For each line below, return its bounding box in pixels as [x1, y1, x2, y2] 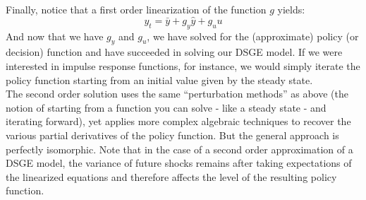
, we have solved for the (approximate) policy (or [147, 28, 359, 43]
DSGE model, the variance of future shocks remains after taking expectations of [6, 155, 352, 170]
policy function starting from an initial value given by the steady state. [6, 72, 313, 87]
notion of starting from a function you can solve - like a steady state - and [6, 100, 327, 114]
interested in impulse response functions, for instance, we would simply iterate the [6, 59, 360, 73]
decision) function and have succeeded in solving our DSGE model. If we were [6, 45, 343, 59]
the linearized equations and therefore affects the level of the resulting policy [6, 169, 337, 184]
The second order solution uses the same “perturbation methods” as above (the [6, 86, 348, 101]
